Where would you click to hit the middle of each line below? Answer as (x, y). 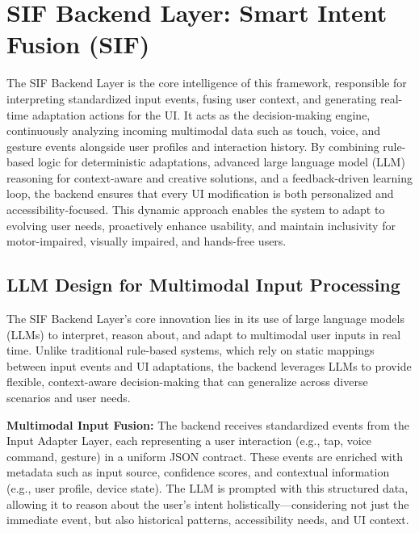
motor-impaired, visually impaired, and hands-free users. (147, 241)
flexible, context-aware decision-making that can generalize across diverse (187, 382)
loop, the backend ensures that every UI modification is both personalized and (200, 193)
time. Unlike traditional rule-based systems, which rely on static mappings (191, 350)
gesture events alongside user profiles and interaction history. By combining (193, 146)
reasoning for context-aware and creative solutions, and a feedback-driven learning (209, 177)
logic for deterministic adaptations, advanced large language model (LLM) (221, 162)
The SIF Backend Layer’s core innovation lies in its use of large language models (205, 319)
